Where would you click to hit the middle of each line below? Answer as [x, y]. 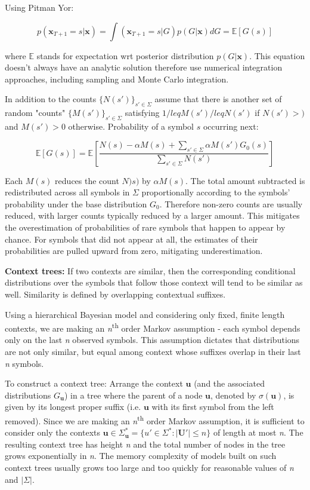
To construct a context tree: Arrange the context [94, 383]
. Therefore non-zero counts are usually [231, 203]
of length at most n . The [258, 432]
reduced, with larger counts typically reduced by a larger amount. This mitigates [152, 215]
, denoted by [233, 395]
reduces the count [87, 180]
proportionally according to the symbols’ [216, 192]
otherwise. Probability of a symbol [131, 126]
